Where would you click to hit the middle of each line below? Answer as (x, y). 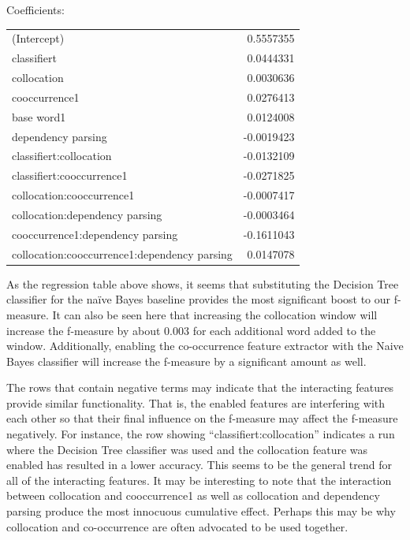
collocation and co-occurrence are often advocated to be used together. (177, 526)
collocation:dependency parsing (87, 214)
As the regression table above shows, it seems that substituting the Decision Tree (203, 283)
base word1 (39, 116)
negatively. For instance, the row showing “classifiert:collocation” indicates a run (201, 434)
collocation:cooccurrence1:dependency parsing (122, 253)
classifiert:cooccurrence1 (70, 175)
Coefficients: (35, 9)
